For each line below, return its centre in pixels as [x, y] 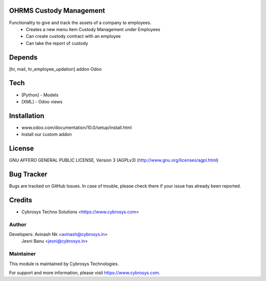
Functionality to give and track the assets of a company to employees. [80, 23]
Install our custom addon [47, 134]
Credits [21, 200]
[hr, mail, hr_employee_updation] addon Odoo [55, 69]
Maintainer [22, 254]
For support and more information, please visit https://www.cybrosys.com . [85, 273]
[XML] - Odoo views [42, 101]
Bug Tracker [28, 174]
